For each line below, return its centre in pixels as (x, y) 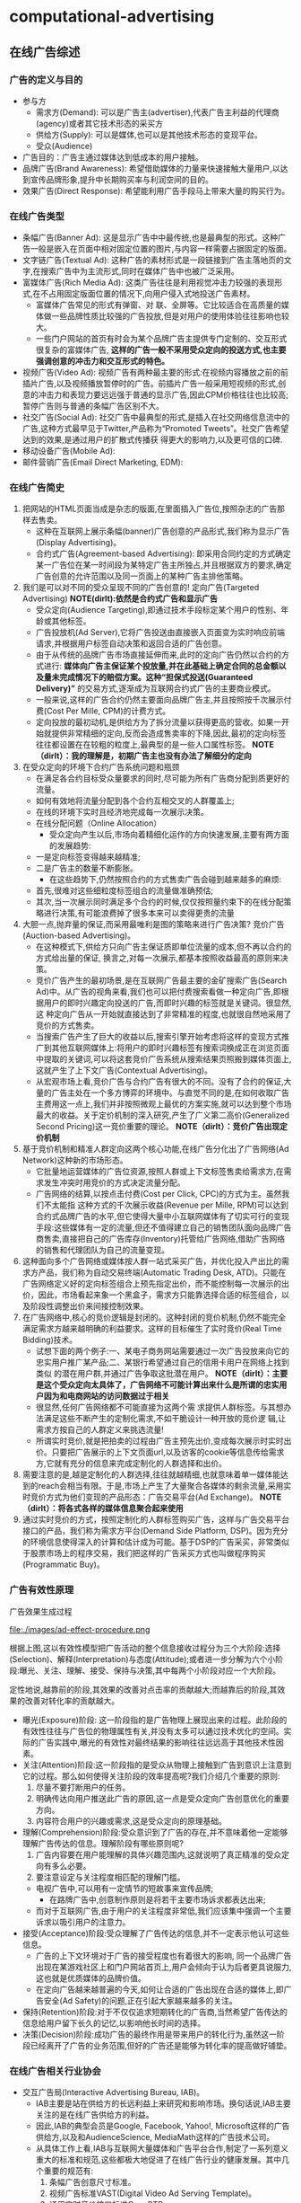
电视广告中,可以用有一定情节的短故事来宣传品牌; (124, 1888)
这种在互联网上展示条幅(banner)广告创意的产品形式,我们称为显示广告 (163, 531)
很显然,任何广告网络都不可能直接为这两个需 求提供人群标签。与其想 (159, 1407)
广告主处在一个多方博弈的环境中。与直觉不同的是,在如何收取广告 (170, 1093)
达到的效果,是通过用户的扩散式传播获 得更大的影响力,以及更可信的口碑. (152, 440)
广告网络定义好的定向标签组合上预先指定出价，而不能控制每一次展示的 (152, 1284)
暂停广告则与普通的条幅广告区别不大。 (93, 406)
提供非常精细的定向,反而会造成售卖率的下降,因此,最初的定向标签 (169, 733)
